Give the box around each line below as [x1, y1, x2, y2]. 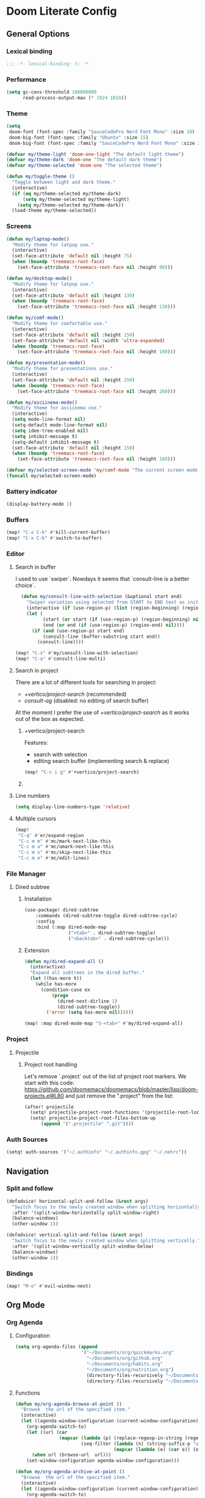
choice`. [15, 582, 36, 589]
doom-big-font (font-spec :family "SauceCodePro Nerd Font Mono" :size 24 [9, 140, 203, 146]
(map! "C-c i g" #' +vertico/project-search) [24, 769, 140, 775]
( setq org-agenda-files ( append [15, 1344, 98, 1350]
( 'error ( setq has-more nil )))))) [46, 1009, 134, 1015]
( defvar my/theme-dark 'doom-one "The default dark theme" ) [6, 157, 163, 163]
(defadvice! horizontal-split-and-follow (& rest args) [6, 1198, 149, 1204]
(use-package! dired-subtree [24, 907, 99, 913]
